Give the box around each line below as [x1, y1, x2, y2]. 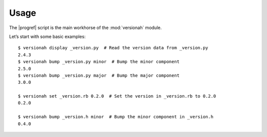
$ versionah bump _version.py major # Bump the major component [18, 72, 180, 78]
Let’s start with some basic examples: [9, 34, 86, 39]
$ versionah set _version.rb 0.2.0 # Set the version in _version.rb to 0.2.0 [18, 94, 216, 99]
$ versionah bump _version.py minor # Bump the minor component [18, 59, 180, 65]
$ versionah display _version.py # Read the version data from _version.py [18, 45, 209, 51]
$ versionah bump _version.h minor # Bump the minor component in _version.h [18, 114, 214, 120]
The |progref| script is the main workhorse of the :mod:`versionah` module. [9, 25, 162, 31]
